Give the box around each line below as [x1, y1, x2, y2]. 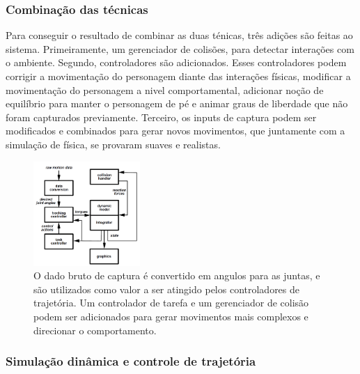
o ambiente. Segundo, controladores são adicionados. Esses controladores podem [6, 55, 347, 70]
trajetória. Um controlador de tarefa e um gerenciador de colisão [33, 295, 309, 310]
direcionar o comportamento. [33, 322, 157, 337]
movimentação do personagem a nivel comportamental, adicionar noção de [6, 82, 324, 97]
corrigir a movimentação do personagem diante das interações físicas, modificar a [6, 69, 351, 83]
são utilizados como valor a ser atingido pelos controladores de [33, 281, 300, 296]
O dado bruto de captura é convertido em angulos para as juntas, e [33, 268, 320, 283]
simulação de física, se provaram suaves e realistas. [6, 137, 221, 151]
